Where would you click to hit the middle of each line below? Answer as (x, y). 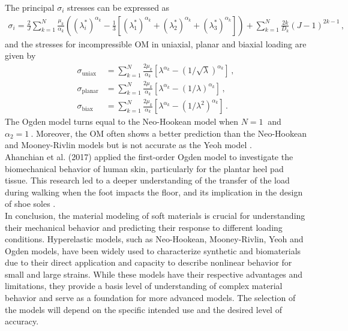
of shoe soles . (30, 204)
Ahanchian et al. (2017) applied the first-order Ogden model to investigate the (149, 156)
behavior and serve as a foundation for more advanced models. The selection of (150, 298)
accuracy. (22, 321)
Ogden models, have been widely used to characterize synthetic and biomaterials (153, 250)
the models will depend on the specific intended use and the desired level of (143, 309)
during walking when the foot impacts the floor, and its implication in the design (154, 192)
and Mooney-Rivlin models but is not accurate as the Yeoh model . (128, 145)
